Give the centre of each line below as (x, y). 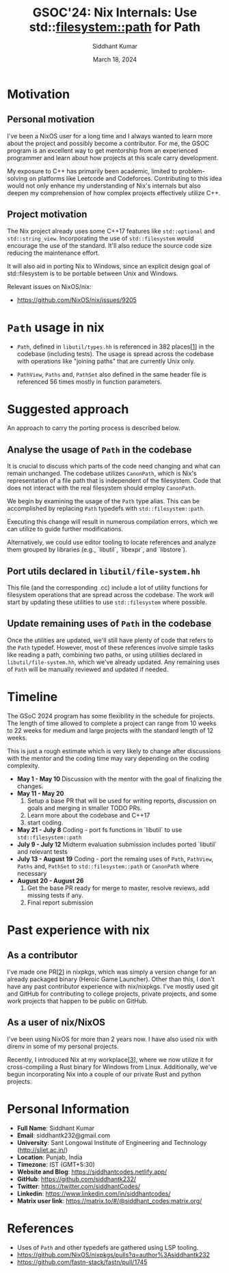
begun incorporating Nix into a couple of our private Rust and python (104, 1074)
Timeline (32, 697)
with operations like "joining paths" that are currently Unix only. (106, 361)
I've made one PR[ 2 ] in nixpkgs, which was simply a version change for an (112, 972)
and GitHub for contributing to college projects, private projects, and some (112, 994)
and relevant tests (42, 851)
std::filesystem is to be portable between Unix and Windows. (93, 273)
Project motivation (47, 215)
